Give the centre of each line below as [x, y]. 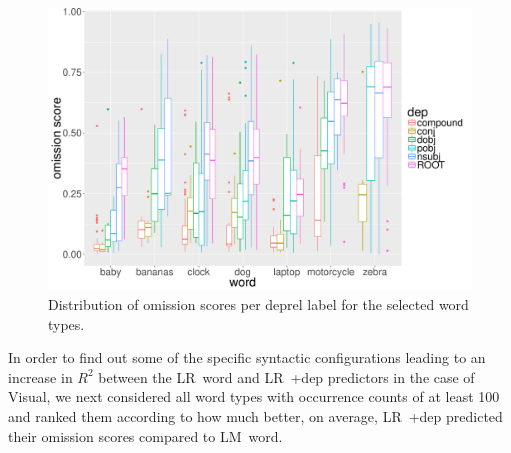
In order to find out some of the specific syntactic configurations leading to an [247, 357]
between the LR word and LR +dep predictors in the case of [286, 376]
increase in [40, 376]
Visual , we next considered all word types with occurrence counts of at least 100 [254, 396]
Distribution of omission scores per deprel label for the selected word [258, 303]
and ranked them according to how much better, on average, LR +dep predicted [255, 415]
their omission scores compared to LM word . [145, 435]
